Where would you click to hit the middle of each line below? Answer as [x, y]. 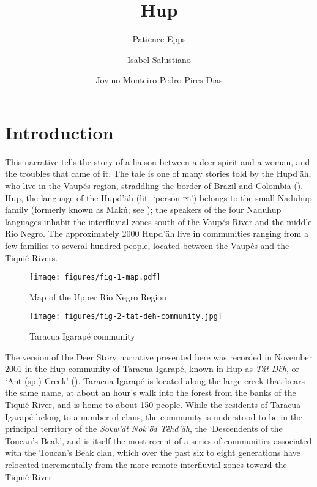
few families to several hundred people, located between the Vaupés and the [147, 245]
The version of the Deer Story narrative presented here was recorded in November [159, 356]
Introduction [59, 132]
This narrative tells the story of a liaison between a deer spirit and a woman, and [158, 161]
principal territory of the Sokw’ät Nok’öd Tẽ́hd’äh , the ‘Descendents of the [144, 429]
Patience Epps [159, 39]
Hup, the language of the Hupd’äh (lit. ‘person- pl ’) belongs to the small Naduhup [158, 197]
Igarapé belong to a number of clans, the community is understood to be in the [154, 416]
